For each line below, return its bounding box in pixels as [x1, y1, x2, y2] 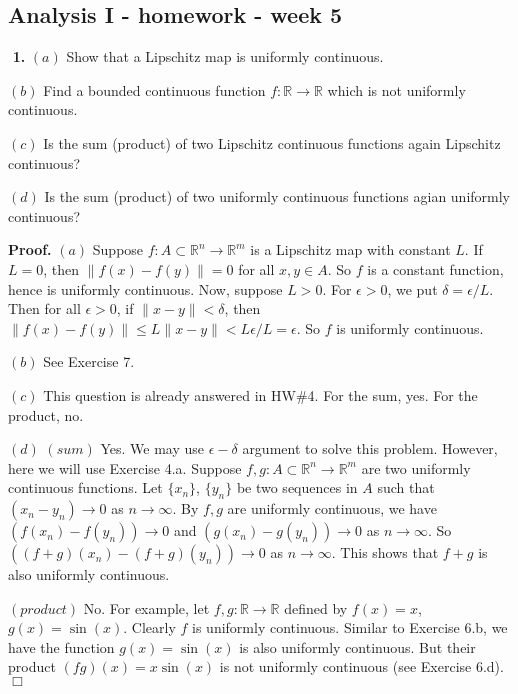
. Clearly [123, 617, 176, 638]
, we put [387, 278, 438, 299]
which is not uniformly [327, 79, 466, 100]
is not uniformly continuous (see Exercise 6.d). [219, 656, 504, 677]
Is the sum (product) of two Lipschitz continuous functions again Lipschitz [43, 132, 501, 153]
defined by [284, 597, 348, 618]
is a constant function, [367, 258, 504, 279]
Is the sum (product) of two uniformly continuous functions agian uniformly [44, 186, 511, 207]
